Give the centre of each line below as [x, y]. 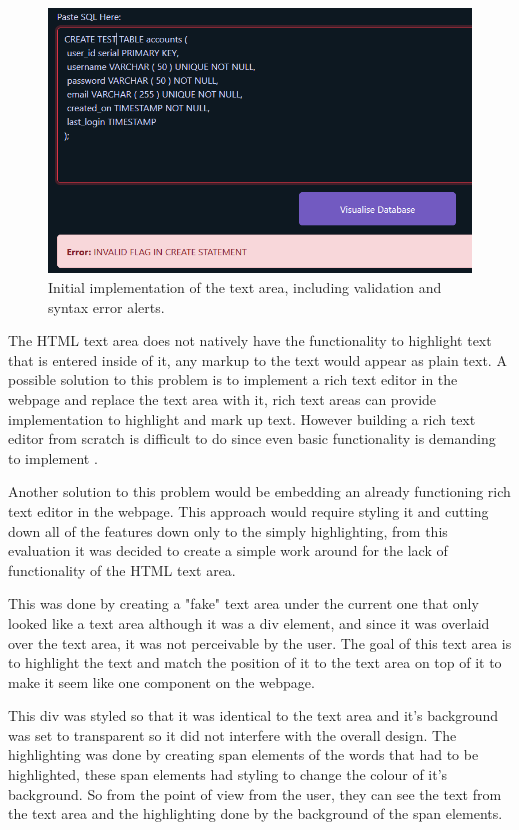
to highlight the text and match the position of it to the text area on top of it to [255, 662]
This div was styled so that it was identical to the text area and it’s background [253, 715]
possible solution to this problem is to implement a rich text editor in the [233, 379]
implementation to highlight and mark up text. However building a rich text [242, 418]
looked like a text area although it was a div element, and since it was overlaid [249, 622]
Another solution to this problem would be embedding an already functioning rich [259, 491]
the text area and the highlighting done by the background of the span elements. [255, 813]
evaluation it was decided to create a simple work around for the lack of [228, 550]
